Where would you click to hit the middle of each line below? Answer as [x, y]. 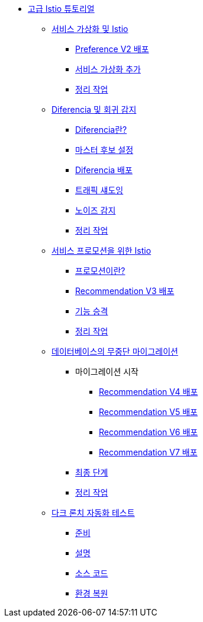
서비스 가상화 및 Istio [90, 29]
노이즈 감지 [96, 210]
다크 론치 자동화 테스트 [93, 513]
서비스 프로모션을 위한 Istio [101, 251]
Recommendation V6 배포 [149, 432]
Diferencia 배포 [104, 170]
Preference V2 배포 [112, 49]
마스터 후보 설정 [104, 150]
